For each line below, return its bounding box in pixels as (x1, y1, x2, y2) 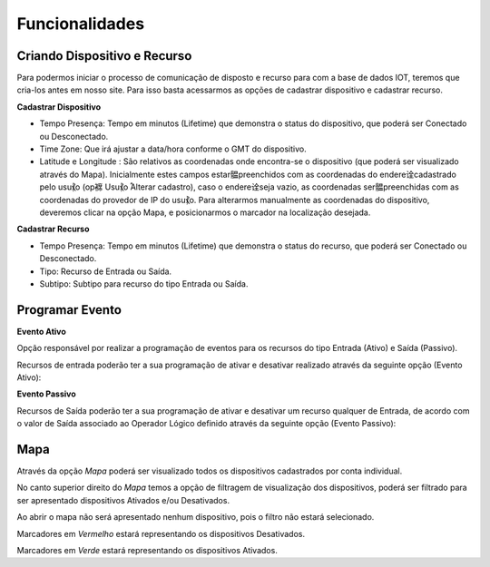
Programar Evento (16, 302, 122, 318)
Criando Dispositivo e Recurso (16, 48, 192, 64)
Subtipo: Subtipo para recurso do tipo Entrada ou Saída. (39, 278, 249, 289)
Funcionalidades (16, 14, 145, 34)
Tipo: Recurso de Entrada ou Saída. (39, 266, 172, 277)
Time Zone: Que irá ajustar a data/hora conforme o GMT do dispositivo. (39, 143, 308, 154)
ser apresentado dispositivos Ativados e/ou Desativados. (16, 494, 230, 505)
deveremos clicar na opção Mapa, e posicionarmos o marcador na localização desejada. (39, 207, 371, 218)
